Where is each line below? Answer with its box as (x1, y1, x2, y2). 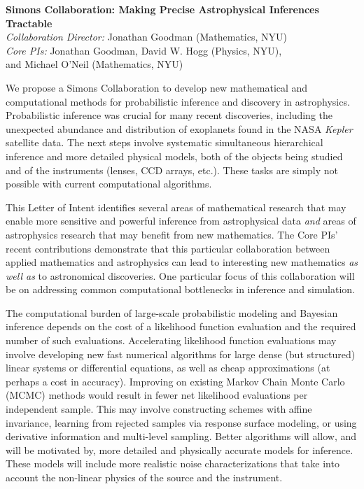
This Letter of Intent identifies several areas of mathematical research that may (6, 199, 346, 214)
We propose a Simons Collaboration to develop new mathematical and (6, 80, 308, 94)
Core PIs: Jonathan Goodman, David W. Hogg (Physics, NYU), (6, 43, 282, 57)
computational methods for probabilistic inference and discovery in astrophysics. (6, 94, 350, 108)
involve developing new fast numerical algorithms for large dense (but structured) (6, 346, 356, 361)
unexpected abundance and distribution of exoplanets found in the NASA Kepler (6, 121, 353, 136)
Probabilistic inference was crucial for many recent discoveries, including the (6, 108, 333, 122)
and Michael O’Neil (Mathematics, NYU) (6, 57, 183, 71)
